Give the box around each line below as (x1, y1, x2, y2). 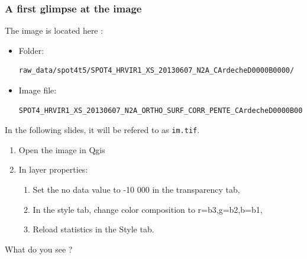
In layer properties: (18, 163, 88, 176)
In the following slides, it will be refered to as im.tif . (5, 124, 200, 136)
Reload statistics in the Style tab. (33, 223, 154, 235)
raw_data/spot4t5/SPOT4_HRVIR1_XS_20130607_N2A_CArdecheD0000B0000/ (18, 66, 295, 75)
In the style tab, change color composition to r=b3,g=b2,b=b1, (33, 203, 263, 215)
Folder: (18, 44, 44, 56)
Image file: (18, 84, 57, 96)
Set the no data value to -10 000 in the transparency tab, (33, 183, 240, 196)
